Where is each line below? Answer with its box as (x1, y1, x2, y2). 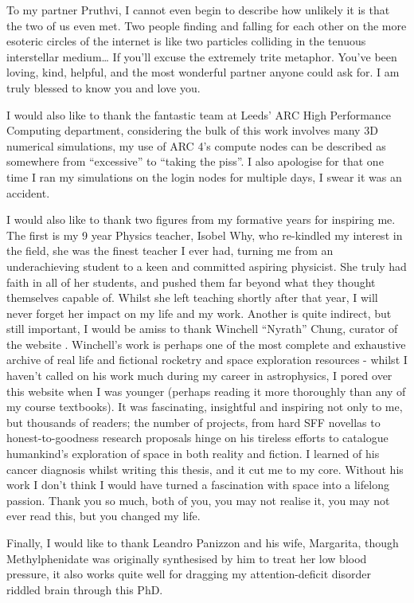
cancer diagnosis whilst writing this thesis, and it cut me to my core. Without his (6, 460, 404, 477)
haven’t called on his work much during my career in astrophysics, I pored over (6, 367, 393, 384)
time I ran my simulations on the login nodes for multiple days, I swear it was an (6, 168, 402, 185)
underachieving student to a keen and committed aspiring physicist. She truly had (6, 257, 407, 274)
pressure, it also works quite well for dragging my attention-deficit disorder (6, 566, 371, 582)
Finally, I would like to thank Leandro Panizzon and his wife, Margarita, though (6, 534, 399, 550)
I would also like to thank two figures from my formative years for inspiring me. (6, 211, 396, 228)
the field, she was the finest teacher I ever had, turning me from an (6, 242, 334, 259)
